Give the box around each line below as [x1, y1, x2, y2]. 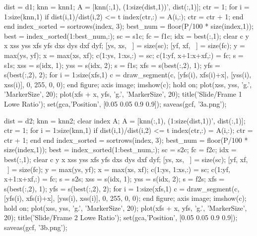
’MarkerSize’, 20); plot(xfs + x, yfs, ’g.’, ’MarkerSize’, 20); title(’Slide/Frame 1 [4, 89, 242, 99]
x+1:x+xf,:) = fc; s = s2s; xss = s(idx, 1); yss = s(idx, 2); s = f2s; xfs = [4, 174, 225, 184]
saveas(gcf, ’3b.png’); [4, 222, 67, 233]
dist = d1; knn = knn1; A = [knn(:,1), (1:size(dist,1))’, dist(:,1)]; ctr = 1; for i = [4, 1, 250, 11]
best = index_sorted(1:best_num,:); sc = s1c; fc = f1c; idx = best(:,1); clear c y [4, 30, 250, 41]
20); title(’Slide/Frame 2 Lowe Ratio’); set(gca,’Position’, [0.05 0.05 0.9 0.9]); [4, 212, 238, 223]
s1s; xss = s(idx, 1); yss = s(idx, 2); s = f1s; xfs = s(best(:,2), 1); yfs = [4, 59, 220, 70]
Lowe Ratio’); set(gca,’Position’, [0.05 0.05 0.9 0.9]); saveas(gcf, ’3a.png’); [4, 98, 227, 109]
